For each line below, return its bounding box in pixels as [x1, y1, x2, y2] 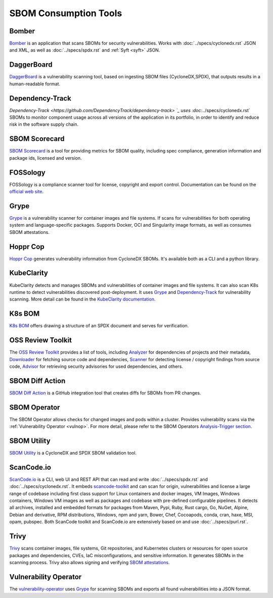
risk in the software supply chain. [9, 121, 79, 127]
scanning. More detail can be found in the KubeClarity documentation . [9, 296, 156, 303]
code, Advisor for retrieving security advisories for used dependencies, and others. [9, 363, 183, 369]
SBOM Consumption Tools [9, 8, 122, 19]
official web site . [9, 188, 44, 194]
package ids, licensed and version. [9, 155, 82, 161]
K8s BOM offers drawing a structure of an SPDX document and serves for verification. [9, 323, 189, 329]
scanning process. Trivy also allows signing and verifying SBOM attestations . [9, 559, 170, 565]
